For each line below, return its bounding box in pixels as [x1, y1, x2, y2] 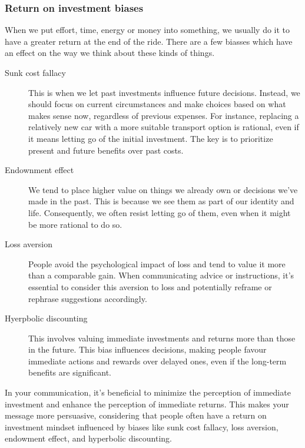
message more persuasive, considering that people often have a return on [5, 409, 267, 422]
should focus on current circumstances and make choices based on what [28, 98, 286, 110]
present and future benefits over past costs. [28, 144, 184, 156]
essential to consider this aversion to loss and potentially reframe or [28, 280, 272, 293]
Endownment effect [5, 164, 74, 176]
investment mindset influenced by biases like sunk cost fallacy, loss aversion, [5, 420, 279, 433]
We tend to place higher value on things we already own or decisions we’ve [28, 183, 298, 195]
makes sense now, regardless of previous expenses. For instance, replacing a [28, 109, 299, 121]
